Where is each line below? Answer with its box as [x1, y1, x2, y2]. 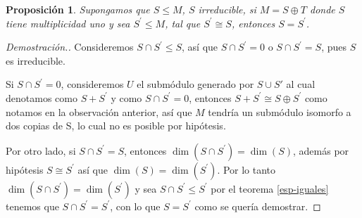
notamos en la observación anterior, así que [6, 104, 192, 119]
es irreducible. [6, 53, 65, 68]
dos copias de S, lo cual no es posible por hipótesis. [6, 118, 226, 133]
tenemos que [6, 198, 59, 213]
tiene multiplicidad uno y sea [6, 15, 130, 30]
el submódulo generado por [137, 77, 254, 91]
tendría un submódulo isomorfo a [208, 104, 351, 119]
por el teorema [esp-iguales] [211, 181, 329, 195]
